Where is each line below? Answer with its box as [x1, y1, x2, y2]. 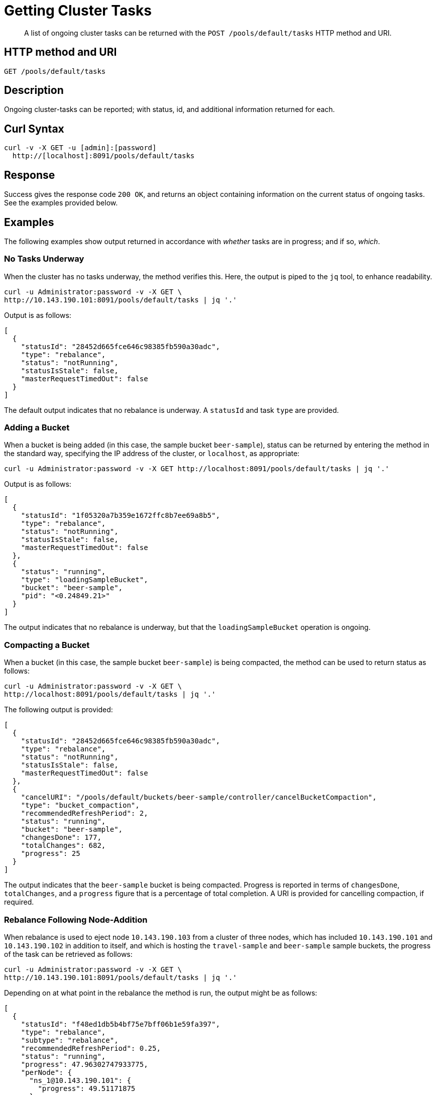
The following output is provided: [4, 705, 113, 714]
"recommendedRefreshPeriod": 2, [21, 809, 148, 818]
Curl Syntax [4, 122, 64, 135]
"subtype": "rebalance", [21, 1036, 119, 1044]
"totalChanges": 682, [21, 841, 106, 850]
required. [4, 898, 34, 907]
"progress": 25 [21, 849, 80, 858]
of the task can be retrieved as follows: [4, 949, 133, 958]
